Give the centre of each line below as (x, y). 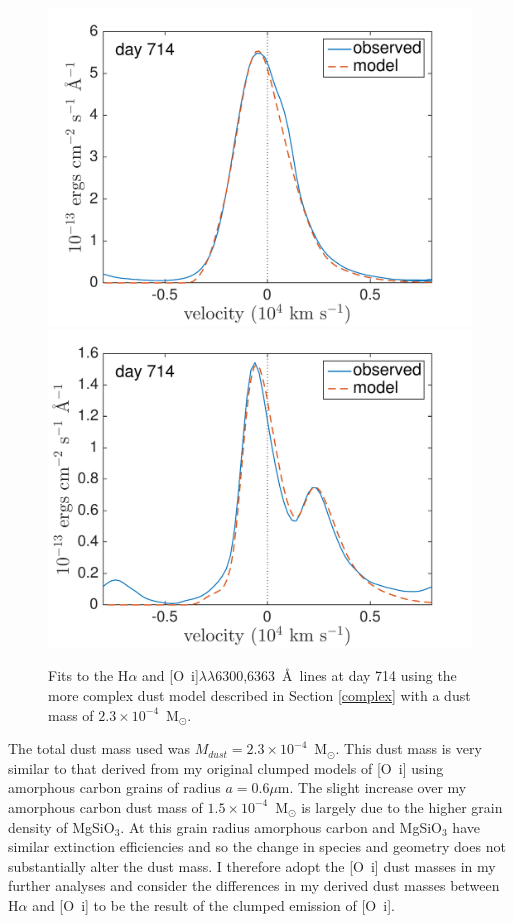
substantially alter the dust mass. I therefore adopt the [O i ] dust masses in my (252, 865)
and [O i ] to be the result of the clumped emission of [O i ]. (213, 904)
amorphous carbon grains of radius (114, 787)
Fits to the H (88, 675)
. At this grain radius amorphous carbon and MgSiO (281, 826)
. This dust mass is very (408, 748)
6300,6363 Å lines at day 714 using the (336, 675)
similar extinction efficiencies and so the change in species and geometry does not (257, 846)
